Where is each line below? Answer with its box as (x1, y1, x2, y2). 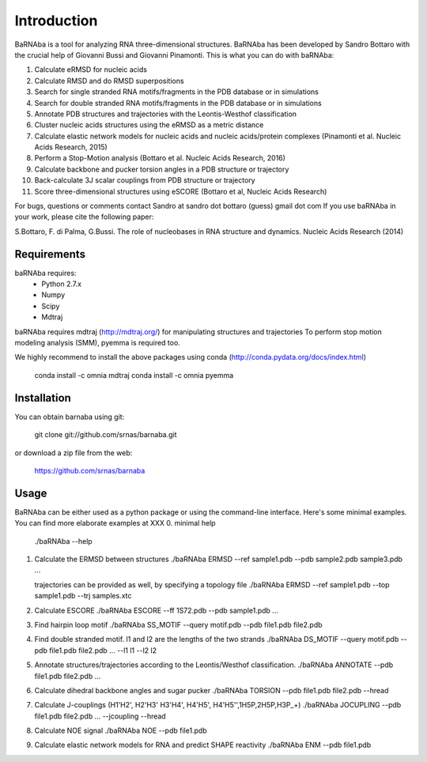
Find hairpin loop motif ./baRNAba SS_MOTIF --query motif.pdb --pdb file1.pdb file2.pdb (34, 620, 323, 629)
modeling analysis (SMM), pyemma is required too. (14, 338, 181, 348)
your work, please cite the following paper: (14, 212, 154, 221)
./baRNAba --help (34, 536, 93, 545)
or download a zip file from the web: (14, 447, 133, 458)
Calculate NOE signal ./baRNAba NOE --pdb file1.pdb (34, 726, 207, 735)
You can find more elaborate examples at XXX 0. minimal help (14, 519, 217, 528)
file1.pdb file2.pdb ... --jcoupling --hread (34, 711, 166, 721)
